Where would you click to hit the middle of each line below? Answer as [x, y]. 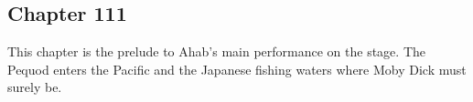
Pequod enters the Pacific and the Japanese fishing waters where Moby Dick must [237, 69]
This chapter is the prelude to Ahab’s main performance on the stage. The [217, 51]
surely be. [35, 87]
